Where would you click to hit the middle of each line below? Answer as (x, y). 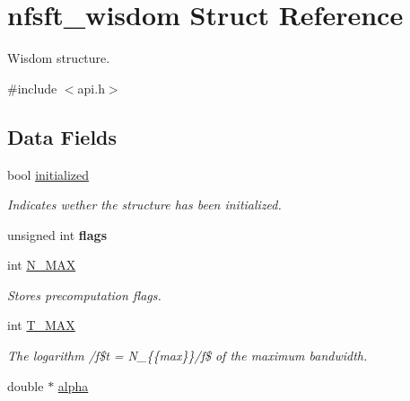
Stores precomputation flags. (84, 294)
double (26, 385)
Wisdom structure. (59, 58)
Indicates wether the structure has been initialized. (144, 205)
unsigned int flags (57, 234)
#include (32, 88)
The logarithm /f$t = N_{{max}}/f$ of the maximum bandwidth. (188, 356)
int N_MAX (42, 265)
